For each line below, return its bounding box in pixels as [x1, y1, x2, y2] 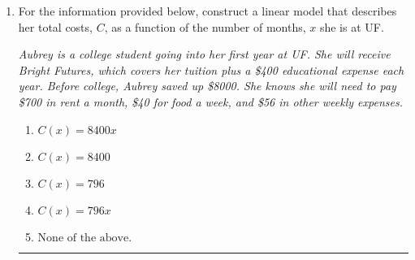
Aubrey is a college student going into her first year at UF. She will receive [18, 45, 391, 63]
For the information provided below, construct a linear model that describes [18, 2, 397, 19]
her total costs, [18, 18, 93, 35]
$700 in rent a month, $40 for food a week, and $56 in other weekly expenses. [18, 93, 403, 110]
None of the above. [37, 232, 132, 244]
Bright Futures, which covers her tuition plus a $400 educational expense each [18, 61, 404, 78]
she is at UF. [319, 18, 384, 35]
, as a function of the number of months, [104, 18, 306, 35]
